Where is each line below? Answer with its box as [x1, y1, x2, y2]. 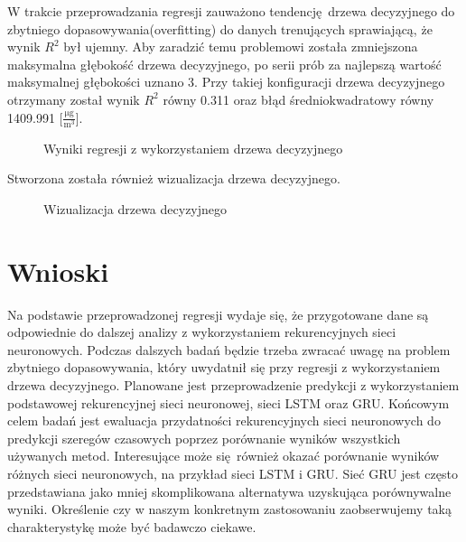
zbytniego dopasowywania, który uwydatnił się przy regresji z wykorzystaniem [7, 358, 441, 377]
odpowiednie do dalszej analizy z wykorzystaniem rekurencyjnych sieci [7, 322, 396, 341]
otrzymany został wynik [7, 89, 140, 108]
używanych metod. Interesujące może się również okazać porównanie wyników [7, 446, 440, 465]
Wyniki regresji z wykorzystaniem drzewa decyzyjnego [43, 138, 343, 157]
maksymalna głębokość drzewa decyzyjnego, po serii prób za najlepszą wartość [7, 54, 442, 73]
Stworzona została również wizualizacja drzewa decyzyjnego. [7, 169, 340, 188]
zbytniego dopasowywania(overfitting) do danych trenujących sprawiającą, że [7, 19, 433, 38]
